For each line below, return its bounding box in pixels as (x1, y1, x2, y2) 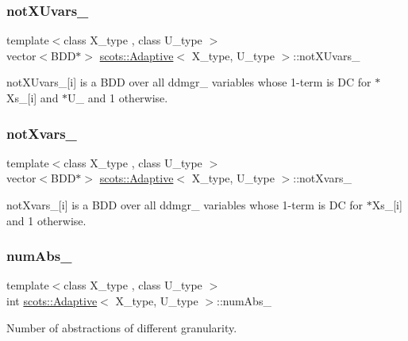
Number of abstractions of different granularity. (6, 319, 237, 335)
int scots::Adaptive (6, 293, 98, 308)
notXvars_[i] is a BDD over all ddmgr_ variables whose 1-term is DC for (6, 197, 363, 213)
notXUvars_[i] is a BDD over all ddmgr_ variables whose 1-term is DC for (6, 74, 371, 90)
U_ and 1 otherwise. (67, 90, 168, 105)
